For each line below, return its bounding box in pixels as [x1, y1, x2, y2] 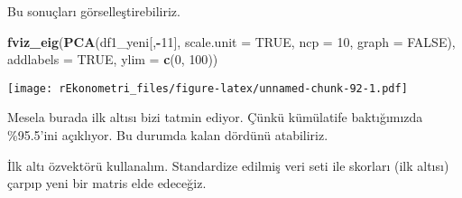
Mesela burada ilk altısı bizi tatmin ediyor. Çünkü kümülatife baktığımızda [7, 108, 423, 127]
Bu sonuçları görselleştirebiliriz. [7, 2, 180, 20]
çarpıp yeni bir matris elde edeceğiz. [7, 174, 207, 193]
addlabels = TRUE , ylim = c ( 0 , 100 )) [7, 50, 218, 69]
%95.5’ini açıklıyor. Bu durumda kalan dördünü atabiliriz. [7, 126, 328, 145]
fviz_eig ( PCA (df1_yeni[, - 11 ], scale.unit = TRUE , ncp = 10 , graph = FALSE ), [7, 32, 456, 51]
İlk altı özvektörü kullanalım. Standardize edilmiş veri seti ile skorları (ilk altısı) [7, 156, 449, 174]
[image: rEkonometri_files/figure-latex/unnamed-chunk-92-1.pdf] [7, 81, 408, 95]
